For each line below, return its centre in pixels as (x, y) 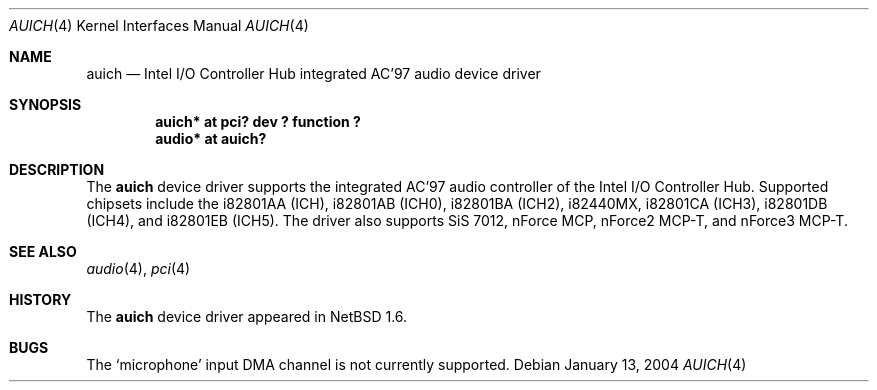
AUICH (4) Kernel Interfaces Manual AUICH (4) (159, 25)
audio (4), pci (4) (138, 268)
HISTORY (40, 299)
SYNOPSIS (45, 104)
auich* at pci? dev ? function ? (258, 121)
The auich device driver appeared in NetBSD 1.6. (247, 316)
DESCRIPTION (57, 169)
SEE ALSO (43, 251)
